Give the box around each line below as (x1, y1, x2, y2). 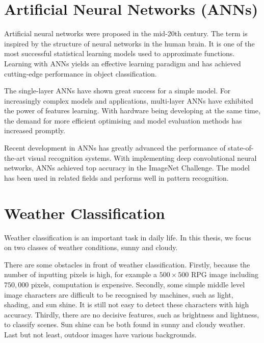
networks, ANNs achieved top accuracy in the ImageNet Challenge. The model (4, 162, 250, 173)
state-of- (228, 142, 254, 153)
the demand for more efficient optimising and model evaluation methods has (4, 115, 242, 126)
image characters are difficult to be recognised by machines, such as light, (4, 289, 233, 300)
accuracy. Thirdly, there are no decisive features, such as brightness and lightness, (4, 309, 259, 320)
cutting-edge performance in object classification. (4, 68, 157, 79)
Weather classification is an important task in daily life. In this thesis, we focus (4, 232, 251, 242)
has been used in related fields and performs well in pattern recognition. (4, 172, 229, 183)
